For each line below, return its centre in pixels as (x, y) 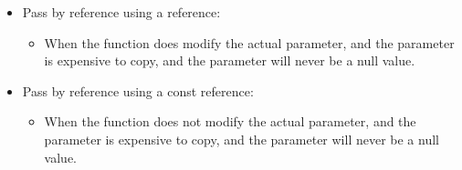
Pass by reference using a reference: (121, 12)
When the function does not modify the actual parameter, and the (230, 121)
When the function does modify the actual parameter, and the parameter (249, 42)
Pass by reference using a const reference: (138, 90)
